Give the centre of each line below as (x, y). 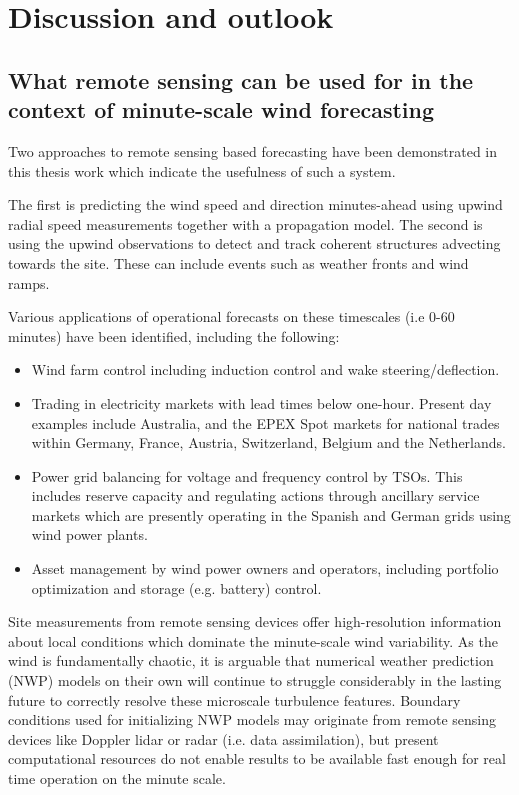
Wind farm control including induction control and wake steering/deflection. (265, 369)
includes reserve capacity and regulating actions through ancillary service (255, 495)
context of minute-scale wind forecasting (221, 109)
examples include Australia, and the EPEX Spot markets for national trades (265, 422)
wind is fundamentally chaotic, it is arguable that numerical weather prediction (251, 660)
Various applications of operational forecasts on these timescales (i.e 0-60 (231, 316)
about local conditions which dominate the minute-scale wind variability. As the (253, 640)
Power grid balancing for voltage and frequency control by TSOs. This (247, 475)
